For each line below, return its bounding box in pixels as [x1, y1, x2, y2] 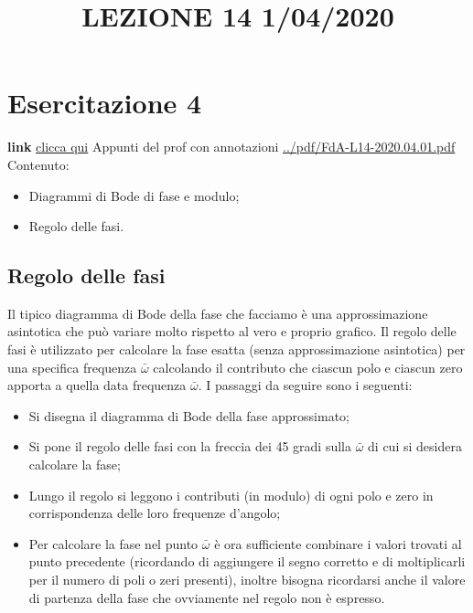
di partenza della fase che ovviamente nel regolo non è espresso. [28, 587, 385, 607]
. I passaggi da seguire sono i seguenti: [198, 375, 413, 395]
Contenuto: [7, 154, 70, 174]
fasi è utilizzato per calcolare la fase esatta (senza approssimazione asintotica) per [7, 340, 466, 359]
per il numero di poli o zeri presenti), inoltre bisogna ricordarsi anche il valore [28, 570, 466, 589]
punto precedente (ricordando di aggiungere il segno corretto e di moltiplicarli [28, 552, 466, 571]
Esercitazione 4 [7, 84, 202, 122]
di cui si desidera [368, 437, 462, 456]
